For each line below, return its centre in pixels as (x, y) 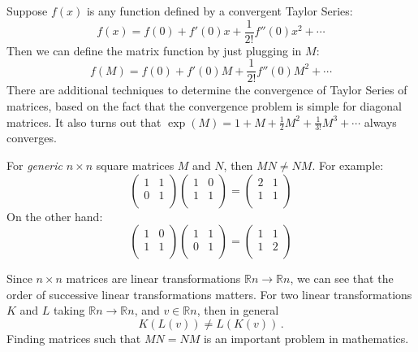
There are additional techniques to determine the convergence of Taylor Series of (207, 90)
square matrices (135, 165)
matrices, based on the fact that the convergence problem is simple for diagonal (204, 105)
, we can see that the (342, 278)
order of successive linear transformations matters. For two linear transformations (209, 294)
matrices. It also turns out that (84, 122)
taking (69, 310)
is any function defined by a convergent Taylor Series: (220, 11)
